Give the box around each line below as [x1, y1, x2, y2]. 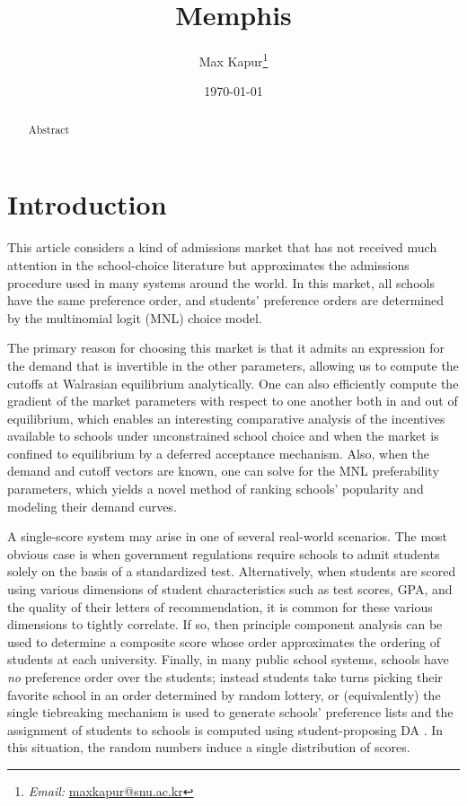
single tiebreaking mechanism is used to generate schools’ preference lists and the [7, 703, 454, 722]
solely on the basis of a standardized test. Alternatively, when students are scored [7, 562, 456, 581]
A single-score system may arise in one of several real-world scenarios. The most [7, 527, 448, 546]
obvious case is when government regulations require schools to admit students [7, 544, 440, 563]
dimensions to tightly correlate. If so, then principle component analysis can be [7, 615, 443, 634]
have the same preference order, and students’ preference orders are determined [7, 291, 444, 310]
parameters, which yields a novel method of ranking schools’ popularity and [7, 479, 424, 498]
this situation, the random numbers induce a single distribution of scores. [7, 738, 410, 757]
